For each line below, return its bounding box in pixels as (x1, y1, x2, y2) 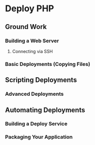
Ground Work (5, 23, 47, 31)
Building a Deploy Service (5, 120, 68, 127)
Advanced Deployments (5, 90, 64, 97)
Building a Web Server (5, 37, 59, 44)
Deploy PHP (5, 3, 54, 14)
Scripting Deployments (5, 76, 77, 84)
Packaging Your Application (5, 134, 73, 141)
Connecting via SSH (12, 48, 53, 54)
